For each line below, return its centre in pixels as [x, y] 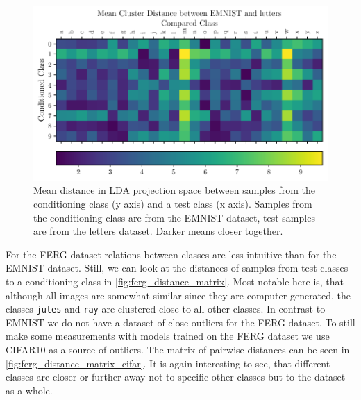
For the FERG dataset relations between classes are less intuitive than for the [171, 254]
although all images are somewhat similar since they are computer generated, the [178, 295]
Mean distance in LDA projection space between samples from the [174, 190]
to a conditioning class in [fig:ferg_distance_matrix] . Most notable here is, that [175, 282]
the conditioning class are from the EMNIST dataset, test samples [174, 217]
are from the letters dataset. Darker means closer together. [158, 231]
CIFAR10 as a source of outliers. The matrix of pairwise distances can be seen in [178, 350]
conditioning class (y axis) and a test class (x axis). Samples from [173, 204]
